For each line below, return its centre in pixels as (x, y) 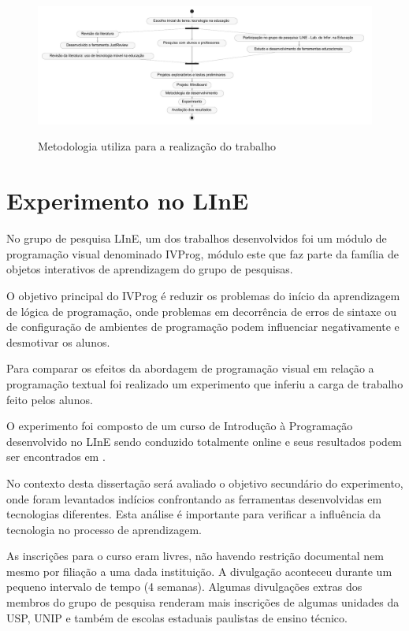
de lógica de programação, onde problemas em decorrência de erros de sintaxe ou (202, 311)
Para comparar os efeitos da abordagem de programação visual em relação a (190, 368)
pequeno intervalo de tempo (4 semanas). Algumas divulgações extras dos (184, 586)
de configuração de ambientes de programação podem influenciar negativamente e (203, 327)
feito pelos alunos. (50, 399)
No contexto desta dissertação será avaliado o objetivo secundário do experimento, (205, 483)
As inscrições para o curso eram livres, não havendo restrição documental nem (195, 556)
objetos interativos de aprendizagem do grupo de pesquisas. (150, 269)
